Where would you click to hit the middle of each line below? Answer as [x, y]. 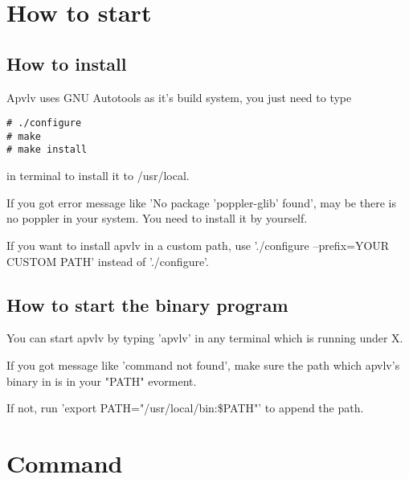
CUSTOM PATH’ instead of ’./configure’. [108, 261]
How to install [67, 63]
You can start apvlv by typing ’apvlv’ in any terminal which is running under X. [205, 338]
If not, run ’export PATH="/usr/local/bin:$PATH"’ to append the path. [185, 408]
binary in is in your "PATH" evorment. [102, 381]
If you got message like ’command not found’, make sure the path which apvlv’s [203, 364]
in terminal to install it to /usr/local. [98, 176]
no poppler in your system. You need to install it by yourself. [157, 218]
